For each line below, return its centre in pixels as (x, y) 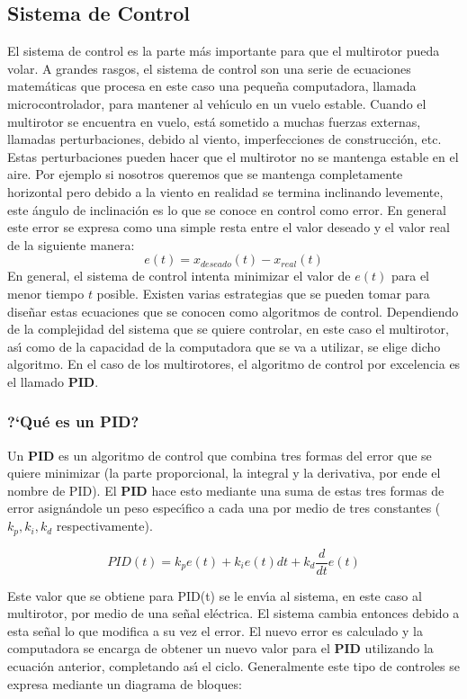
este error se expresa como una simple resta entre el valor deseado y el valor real (229, 227)
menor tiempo (46, 293)
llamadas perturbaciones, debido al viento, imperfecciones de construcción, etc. (225, 139)
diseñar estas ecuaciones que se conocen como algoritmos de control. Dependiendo (233, 311)
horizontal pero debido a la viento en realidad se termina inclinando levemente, (225, 191)
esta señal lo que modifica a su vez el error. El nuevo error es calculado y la (215, 630)
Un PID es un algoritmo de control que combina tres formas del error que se (220, 455)
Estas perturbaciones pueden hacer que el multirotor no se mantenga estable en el (233, 156)
